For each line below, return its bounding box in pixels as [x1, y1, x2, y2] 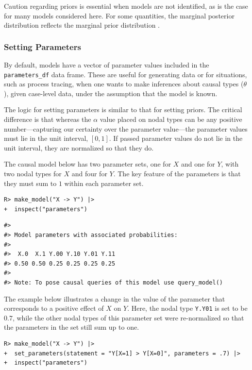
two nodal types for [4, 168, 62, 178]
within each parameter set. [64, 178, 144, 188]
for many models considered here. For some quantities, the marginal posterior [4, 10, 235, 20]
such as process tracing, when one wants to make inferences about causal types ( [4, 79, 244, 89]
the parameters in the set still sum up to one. [4, 322, 139, 332]
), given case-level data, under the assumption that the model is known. [4, 88, 218, 98]
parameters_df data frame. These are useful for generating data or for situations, [4, 69, 247, 79]
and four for [71, 168, 107, 178]
